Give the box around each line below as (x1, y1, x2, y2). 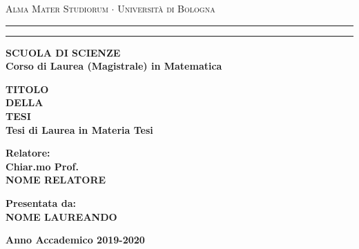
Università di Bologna (117, 1, 215, 15)
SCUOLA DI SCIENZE (6, 45, 121, 59)
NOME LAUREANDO (6, 209, 117, 223)
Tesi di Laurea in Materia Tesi (6, 122, 153, 137)
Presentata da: (6, 195, 77, 210)
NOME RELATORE (6, 172, 106, 187)
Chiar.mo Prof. (6, 159, 79, 173)
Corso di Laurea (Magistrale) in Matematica (6, 59, 222, 73)
